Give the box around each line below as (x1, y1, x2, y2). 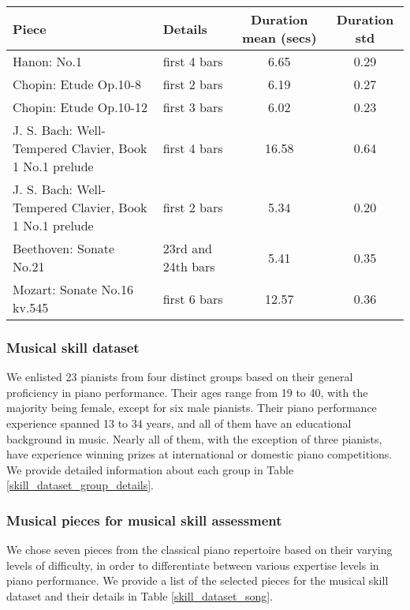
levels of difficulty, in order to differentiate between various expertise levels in (6, 556, 379, 573)
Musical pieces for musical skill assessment (6, 510, 282, 530)
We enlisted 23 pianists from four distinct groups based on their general (6, 369, 353, 385)
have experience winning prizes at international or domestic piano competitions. (6, 446, 393, 462)
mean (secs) (242, 28, 317, 47)
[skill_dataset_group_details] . (6, 477, 154, 493)
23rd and (162, 239, 213, 257)
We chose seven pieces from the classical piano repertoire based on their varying (6, 541, 393, 558)
